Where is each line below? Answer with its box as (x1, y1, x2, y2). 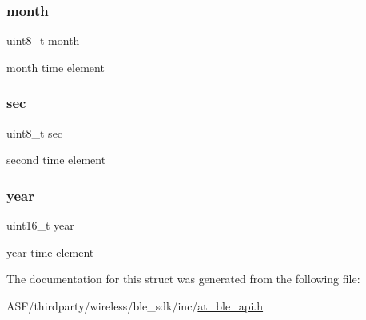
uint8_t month (6, 32, 80, 49)
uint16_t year (6, 217, 74, 234)
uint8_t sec (6, 124, 63, 141)
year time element (6, 243, 94, 260)
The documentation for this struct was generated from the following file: (6, 270, 360, 287)
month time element (6, 58, 105, 75)
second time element (6, 151, 106, 168)
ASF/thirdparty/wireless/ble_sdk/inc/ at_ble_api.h (6, 297, 264, 314)
